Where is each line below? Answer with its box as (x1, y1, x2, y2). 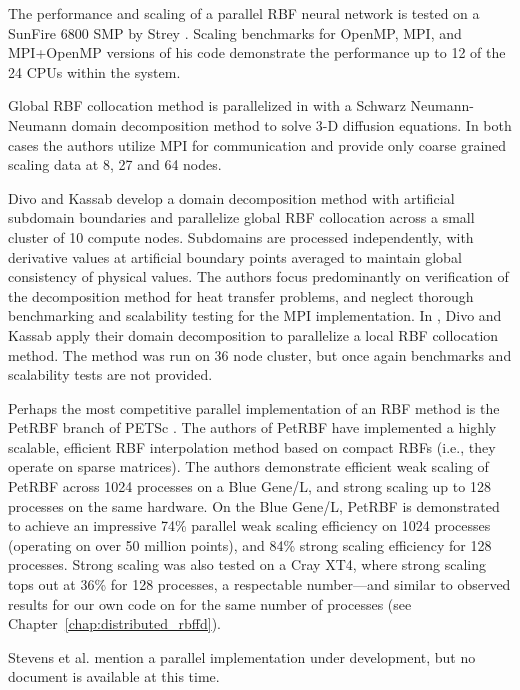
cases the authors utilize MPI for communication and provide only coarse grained (8, 134, 507, 155)
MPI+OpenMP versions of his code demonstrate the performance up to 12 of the (8, 42, 506, 63)
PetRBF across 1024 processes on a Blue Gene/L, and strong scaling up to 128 (8, 476, 491, 497)
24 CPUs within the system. (8, 61, 181, 82)
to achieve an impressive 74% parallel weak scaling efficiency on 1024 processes (8, 515, 491, 536)
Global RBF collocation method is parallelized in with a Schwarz (8, 95, 406, 116)
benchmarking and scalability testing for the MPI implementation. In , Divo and (8, 305, 502, 326)
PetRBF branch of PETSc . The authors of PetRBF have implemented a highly (8, 417, 497, 438)
